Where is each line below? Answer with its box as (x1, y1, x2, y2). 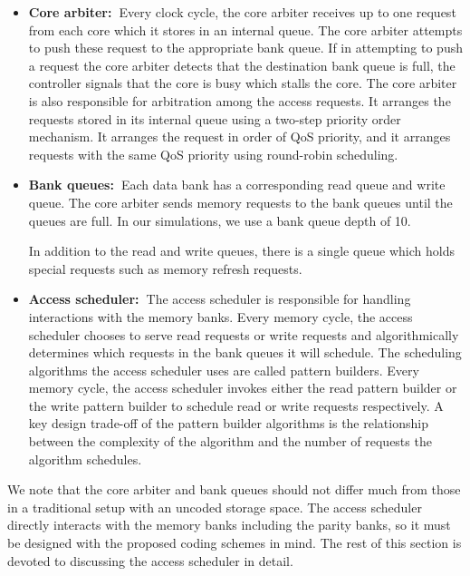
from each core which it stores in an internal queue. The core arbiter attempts (28, 20, 463, 39)
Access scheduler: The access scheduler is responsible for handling (28, 289, 411, 308)
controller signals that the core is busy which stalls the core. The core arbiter (28, 73, 457, 93)
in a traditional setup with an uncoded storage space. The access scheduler (7, 497, 422, 516)
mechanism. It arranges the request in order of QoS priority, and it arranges (28, 127, 451, 146)
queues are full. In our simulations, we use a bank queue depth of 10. (28, 210, 411, 229)
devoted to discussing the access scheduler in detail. (7, 551, 293, 570)
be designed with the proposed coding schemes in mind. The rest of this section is (7, 533, 462, 552)
